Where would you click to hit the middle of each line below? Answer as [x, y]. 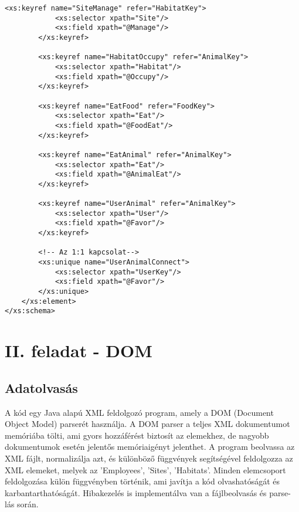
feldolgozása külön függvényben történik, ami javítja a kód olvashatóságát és [142, 481]
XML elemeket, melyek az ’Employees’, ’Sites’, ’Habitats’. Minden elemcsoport [145, 469]
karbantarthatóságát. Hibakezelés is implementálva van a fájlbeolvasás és [136, 492]
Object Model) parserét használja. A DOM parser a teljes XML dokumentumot [147, 424]
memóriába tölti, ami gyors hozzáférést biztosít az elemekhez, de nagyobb [137, 435]
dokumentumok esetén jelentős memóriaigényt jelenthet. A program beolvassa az [150, 447]
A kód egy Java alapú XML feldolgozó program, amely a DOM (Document [139, 412]
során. [28, 504]
